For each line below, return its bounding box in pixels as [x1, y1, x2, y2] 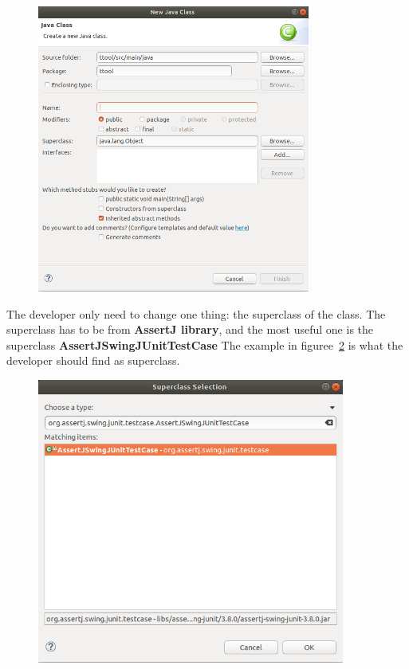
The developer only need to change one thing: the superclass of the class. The [6, 305, 386, 322]
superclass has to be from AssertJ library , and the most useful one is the [6, 321, 374, 338]
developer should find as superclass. [6, 352, 180, 369]
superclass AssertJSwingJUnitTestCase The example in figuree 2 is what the [6, 336, 403, 353]
